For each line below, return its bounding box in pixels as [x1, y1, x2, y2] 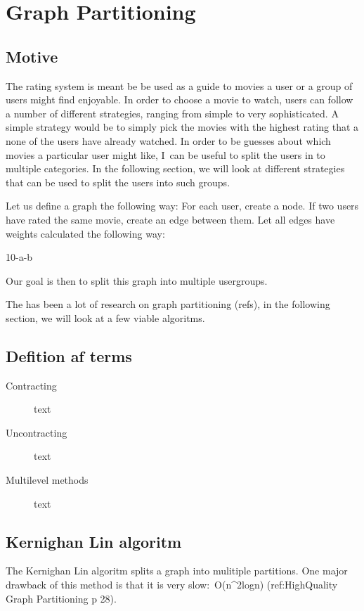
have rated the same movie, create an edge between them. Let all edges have [6, 212, 335, 226]
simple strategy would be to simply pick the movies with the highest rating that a [6, 120, 359, 134]
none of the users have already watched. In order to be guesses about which [6, 133, 331, 148]
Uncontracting [6, 425, 67, 439]
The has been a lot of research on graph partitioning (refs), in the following [6, 297, 330, 311]
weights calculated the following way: [6, 226, 165, 240]
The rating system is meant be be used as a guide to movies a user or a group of [6, 78, 353, 93]
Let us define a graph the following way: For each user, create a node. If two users [6, 198, 359, 213]
